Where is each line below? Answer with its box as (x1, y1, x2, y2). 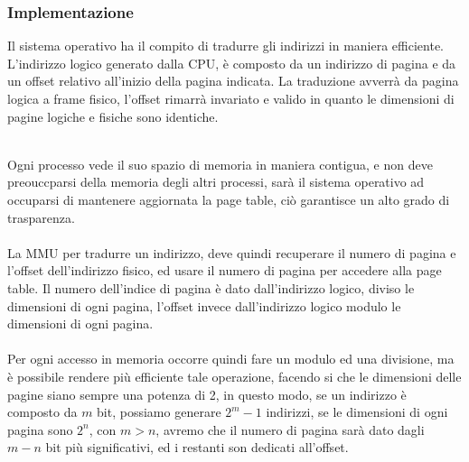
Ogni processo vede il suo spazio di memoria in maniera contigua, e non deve (7, 154, 433, 173)
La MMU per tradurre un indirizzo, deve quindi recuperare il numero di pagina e (7, 243, 456, 262)
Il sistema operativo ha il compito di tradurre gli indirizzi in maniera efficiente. (7, 36, 444, 55)
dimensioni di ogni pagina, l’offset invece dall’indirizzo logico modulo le (7, 296, 401, 315)
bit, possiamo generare (97, 402, 221, 421)
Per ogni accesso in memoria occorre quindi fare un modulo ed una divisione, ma (7, 349, 455, 368)
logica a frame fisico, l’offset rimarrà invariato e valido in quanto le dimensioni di (7, 89, 455, 107)
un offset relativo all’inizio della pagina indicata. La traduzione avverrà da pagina (7, 71, 459, 90)
